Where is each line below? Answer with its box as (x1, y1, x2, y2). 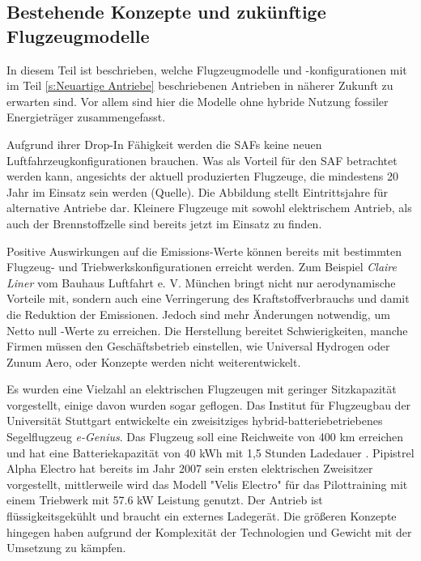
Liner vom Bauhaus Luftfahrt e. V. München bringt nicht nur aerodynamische (6, 274, 396, 291)
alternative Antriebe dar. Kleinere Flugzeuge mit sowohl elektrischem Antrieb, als (6, 199, 412, 216)
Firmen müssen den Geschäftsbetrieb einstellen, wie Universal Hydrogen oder (6, 338, 390, 355)
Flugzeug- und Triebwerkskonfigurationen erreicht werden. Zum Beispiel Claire (6, 258, 397, 275)
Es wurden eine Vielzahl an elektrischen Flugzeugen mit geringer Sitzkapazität (6, 380, 397, 397)
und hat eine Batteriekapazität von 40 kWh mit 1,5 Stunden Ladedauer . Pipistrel (6, 444, 415, 461)
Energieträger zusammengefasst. (6, 108, 166, 125)
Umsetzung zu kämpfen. (6, 539, 126, 556)
